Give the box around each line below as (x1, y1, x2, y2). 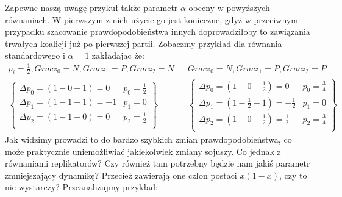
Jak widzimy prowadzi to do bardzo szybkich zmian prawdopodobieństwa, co (5, 132, 292, 145)
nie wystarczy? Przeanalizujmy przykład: (5, 181, 158, 193)
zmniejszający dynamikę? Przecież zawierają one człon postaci (5, 168, 237, 181)
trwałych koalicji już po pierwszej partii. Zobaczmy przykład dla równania (5, 37, 282, 49)
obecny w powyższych (188, 1, 270, 13)
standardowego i (5, 49, 65, 62)
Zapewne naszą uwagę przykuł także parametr (5, 1, 178, 13)
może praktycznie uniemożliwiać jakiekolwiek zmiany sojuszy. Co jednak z (5, 145, 281, 157)
